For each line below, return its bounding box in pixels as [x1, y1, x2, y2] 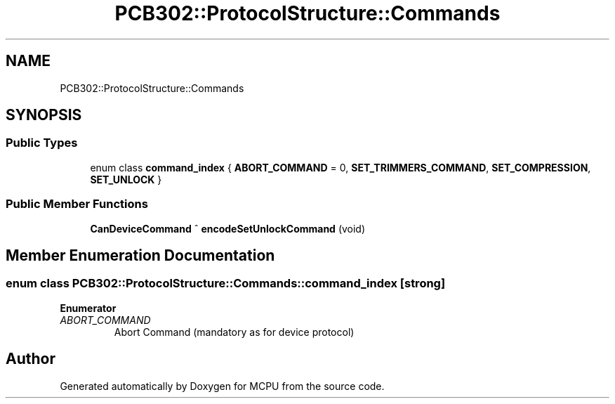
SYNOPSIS [6, 106, 82, 124]
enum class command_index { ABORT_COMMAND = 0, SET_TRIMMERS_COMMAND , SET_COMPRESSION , [90, 161, 591, 174]
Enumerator [60, 301, 117, 314]
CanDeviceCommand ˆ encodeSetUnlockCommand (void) [90, 222, 366, 235]
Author [6, 350, 55, 368]
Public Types [6, 136, 78, 150]
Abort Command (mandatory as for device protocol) [114, 325, 355, 338]
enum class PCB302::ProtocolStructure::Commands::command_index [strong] [6, 276, 446, 291]
